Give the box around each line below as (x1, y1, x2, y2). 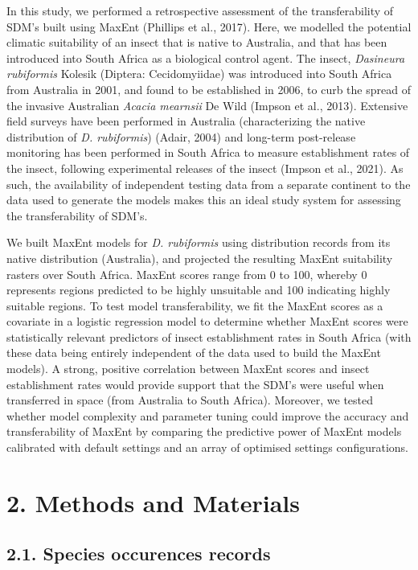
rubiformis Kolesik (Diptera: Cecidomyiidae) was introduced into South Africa (6, 65, 392, 82)
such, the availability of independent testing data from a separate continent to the (6, 175, 411, 192)
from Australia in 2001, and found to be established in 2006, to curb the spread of (6, 80, 411, 97)
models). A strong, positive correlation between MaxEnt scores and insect (6, 360, 370, 377)
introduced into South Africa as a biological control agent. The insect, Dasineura (6, 49, 405, 66)
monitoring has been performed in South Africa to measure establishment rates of (6, 144, 410, 161)
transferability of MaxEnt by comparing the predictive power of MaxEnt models (6, 423, 402, 440)
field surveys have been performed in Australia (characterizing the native (6, 113, 366, 129)
